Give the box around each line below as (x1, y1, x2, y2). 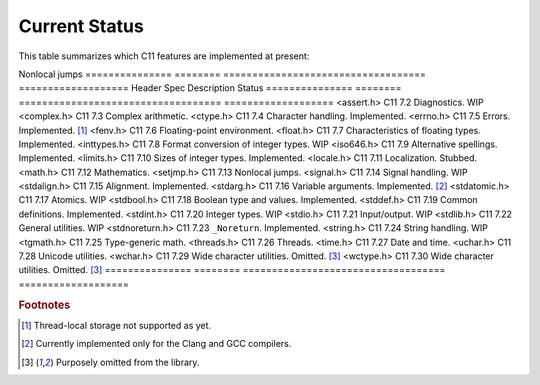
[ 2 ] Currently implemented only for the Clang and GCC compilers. (21, 338, 292, 350)
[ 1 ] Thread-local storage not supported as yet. (21, 319, 212, 331)
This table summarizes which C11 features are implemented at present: (18, 50, 310, 62)
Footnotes (18, 298, 71, 312)
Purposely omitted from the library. (55, 356, 200, 368)
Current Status (18, 15, 144, 37)
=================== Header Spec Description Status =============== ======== (18, 82, 402, 94)
